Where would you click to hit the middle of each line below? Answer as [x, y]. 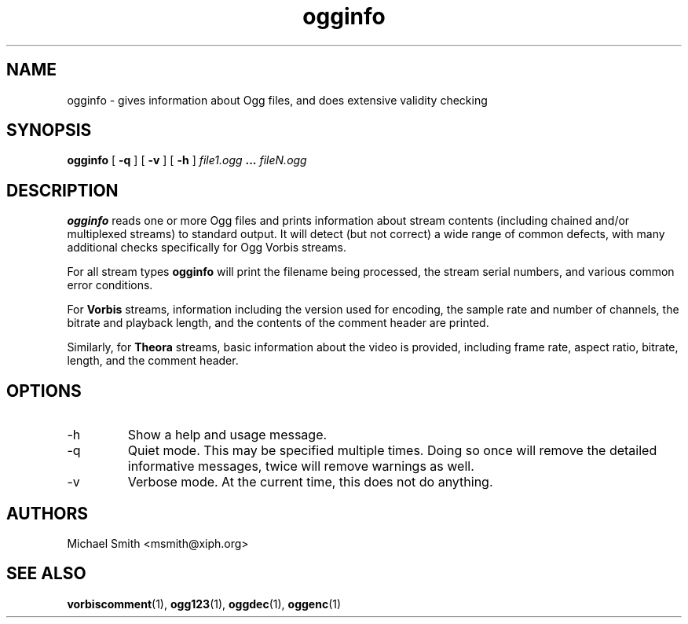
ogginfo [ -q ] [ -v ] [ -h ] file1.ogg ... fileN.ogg [187, 160]
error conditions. [110, 285]
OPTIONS [44, 391]
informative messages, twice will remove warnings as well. [301, 466]
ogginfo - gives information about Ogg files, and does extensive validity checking [277, 100]
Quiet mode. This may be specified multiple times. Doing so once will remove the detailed [392, 451]
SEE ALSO [46, 574]
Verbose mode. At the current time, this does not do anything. [310, 482]
